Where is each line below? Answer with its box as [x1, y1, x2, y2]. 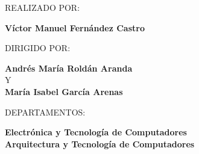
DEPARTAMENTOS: [5, 105, 86, 118]
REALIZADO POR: [5, 1, 80, 13]
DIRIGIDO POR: [5, 42, 71, 54]
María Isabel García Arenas [5, 85, 123, 97]
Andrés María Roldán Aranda [5, 61, 133, 74]
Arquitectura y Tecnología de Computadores [5, 137, 195, 150]
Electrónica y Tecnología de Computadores [5, 126, 187, 138]
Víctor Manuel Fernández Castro [5, 21, 145, 34]
